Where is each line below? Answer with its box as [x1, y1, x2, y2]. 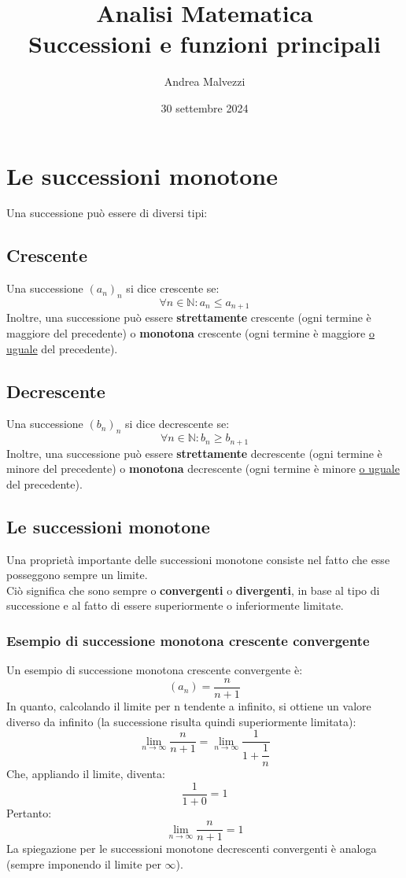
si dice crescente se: [126, 280, 220, 297]
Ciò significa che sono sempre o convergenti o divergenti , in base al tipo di [6, 581, 380, 598]
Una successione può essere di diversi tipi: [6, 205, 208, 221]
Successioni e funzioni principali [28, 28, 381, 60]
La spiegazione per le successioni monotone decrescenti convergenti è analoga [6, 840, 377, 857]
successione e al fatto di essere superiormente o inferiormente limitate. [6, 597, 344, 614]
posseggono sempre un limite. [6, 566, 148, 583]
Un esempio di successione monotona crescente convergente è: [6, 662, 303, 678]
